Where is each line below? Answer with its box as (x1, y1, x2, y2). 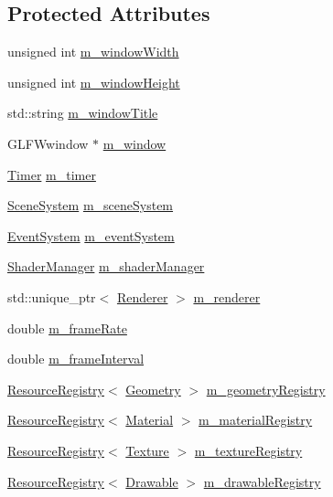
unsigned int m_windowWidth (7, 42, 179, 61)
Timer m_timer (7, 164, 96, 184)
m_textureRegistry (194, 440, 303, 460)
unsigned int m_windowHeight (7, 72, 180, 91)
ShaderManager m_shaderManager (7, 257, 205, 276)
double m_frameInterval (7, 349, 145, 368)
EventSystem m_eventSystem (7, 226, 175, 245)
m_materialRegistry (199, 410, 313, 429)
